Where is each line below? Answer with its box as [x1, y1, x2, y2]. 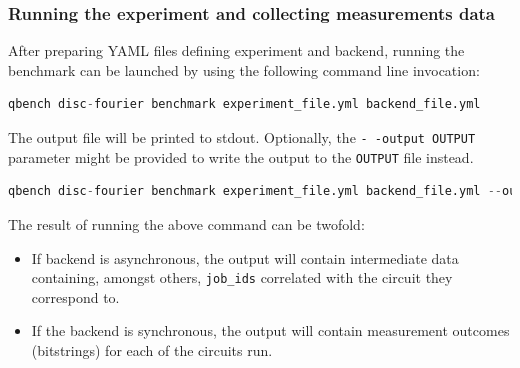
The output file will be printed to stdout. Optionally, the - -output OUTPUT [8, 127, 476, 147]
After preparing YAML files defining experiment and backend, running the [8, 40, 465, 61]
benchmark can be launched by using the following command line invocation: [8, 59, 480, 80]
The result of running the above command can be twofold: [8, 213, 365, 234]
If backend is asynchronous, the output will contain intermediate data [31, 247, 459, 268]
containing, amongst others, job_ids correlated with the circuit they [31, 267, 453, 288]
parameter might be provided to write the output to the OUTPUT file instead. [8, 146, 474, 167]
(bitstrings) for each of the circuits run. [31, 339, 273, 360]
